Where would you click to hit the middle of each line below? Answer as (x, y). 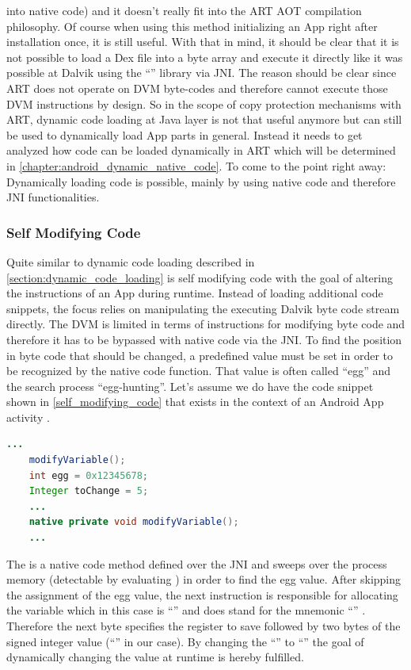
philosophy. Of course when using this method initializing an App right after (192, 26)
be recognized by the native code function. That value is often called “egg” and (199, 371)
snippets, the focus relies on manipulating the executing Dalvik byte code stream (203, 308)
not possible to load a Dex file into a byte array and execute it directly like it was (205, 57)
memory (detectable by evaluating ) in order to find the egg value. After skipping (204, 579)
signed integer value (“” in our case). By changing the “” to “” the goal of (185, 641)
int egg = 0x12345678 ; (89, 475)
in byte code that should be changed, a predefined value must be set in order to (200, 355)
